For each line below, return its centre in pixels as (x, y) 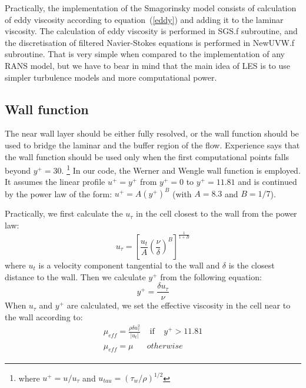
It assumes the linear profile (55, 182)
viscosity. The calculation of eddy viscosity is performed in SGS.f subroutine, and (151, 31)
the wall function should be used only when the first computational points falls (147, 156)
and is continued (267, 182)
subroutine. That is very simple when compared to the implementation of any (145, 54)
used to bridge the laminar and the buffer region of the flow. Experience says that (152, 145)
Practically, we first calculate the (64, 213)
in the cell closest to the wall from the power (217, 213)
